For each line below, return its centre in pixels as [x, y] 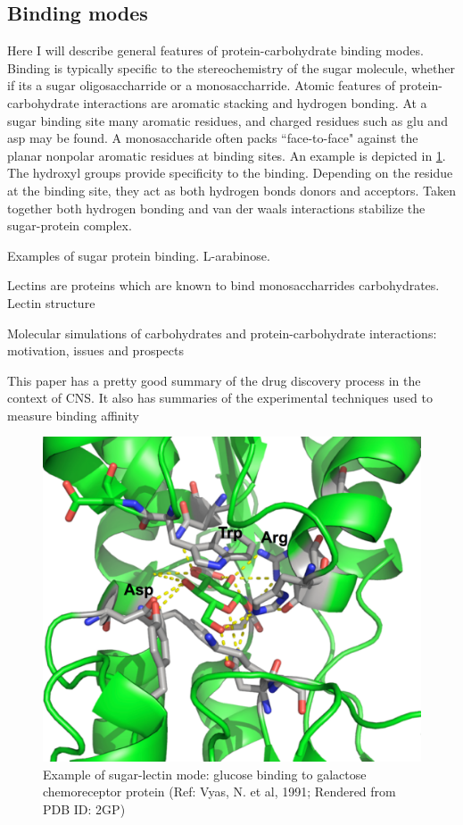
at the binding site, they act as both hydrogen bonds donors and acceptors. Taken [231, 190]
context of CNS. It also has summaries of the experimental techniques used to [220, 398]
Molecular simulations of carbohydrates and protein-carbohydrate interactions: [222, 333]
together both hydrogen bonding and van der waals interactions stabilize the [216, 208]
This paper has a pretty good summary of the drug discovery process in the [214, 380]
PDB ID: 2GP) [84, 808]
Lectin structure [51, 302]
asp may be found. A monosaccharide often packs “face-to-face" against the [213, 138]
